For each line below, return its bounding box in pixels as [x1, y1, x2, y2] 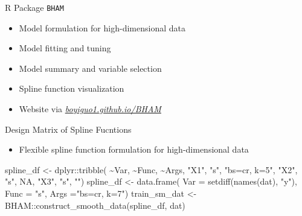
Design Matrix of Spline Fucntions [5, 122, 132, 135]
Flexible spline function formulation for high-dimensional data [19, 143, 249, 156]
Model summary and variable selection [19, 62, 162, 74]
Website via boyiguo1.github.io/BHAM [19, 103, 161, 115]
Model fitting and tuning [19, 42, 111, 54]
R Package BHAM [5, 1, 64, 13]
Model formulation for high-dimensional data [19, 21, 185, 34]
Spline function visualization [19, 82, 124, 95]
